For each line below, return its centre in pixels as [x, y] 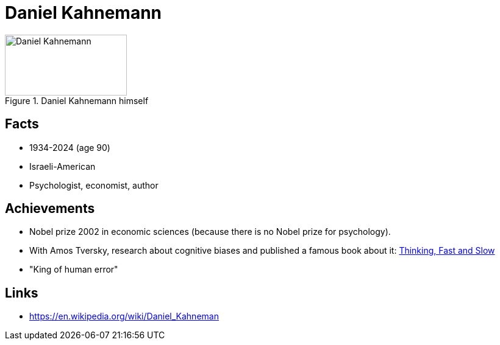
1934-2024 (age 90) [70, 147]
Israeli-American [62, 166]
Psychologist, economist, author [94, 185]
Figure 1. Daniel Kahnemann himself [77, 100]
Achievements [50, 209]
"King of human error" [74, 270]
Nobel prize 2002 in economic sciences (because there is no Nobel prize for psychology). [210, 232]
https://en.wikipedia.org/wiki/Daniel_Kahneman [124, 316]
